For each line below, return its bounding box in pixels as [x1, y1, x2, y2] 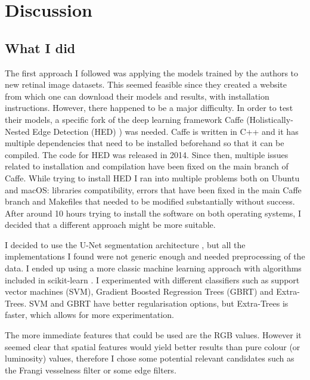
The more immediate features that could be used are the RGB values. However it [5, 329, 302, 341]
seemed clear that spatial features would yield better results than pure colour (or [5, 340, 300, 353]
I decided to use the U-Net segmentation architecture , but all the [5, 238, 246, 251]
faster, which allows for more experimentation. [5, 308, 174, 321]
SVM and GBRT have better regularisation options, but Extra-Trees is [29, 296, 289, 309]
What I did [5, 38, 76, 57]
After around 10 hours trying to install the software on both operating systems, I [5, 206, 301, 219]
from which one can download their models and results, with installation [5, 89, 269, 102]
